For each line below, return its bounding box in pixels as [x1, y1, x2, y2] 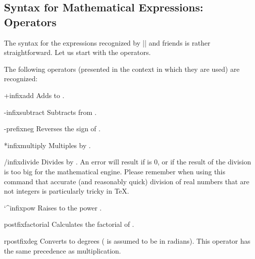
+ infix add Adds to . [4, 90, 64, 100]
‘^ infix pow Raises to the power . [4, 202, 102, 212]
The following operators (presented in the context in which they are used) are [4, 63, 240, 74]
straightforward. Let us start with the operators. [4, 47, 151, 57]
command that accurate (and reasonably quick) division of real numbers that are [4, 176, 250, 186]
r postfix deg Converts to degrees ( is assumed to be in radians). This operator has [4, 235, 251, 246]
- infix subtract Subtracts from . [4, 106, 97, 117]
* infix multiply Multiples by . [4, 140, 91, 150]
